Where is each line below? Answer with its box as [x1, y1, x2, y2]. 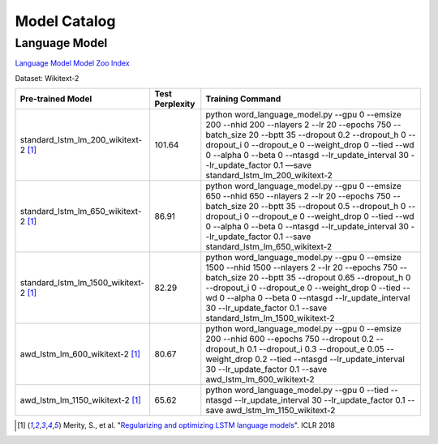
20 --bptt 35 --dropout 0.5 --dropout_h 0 [248, 201, 406, 212]
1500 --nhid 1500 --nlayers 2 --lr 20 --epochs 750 [205, 262, 398, 273]
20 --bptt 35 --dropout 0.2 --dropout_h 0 [248, 130, 406, 141]
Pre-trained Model [19, 93, 92, 105]
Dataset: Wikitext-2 [15, 73, 79, 83]
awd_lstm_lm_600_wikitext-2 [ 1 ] [19, 348, 141, 360]
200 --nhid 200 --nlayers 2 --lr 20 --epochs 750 [205, 119, 392, 130]
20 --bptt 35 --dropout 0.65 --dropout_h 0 [248, 272, 411, 284]
